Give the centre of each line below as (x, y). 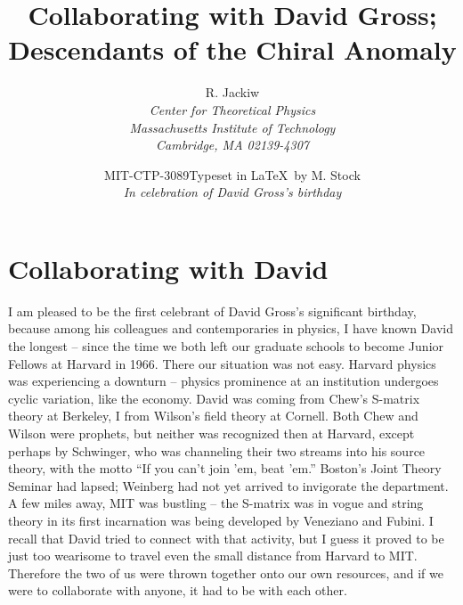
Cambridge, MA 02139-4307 (232, 145)
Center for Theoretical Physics (232, 109)
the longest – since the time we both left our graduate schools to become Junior (226, 346)
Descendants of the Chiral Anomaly (232, 49)
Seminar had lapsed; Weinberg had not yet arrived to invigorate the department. (228, 485)
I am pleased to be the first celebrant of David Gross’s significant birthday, (212, 311)
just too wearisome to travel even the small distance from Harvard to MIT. (213, 556)
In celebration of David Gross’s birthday (232, 192)
